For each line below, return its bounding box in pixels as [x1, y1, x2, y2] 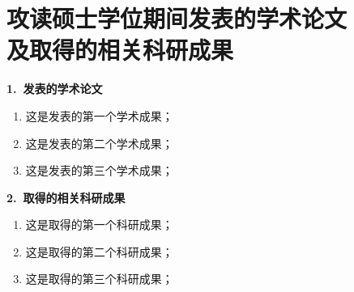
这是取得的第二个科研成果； [25, 243, 173, 260]
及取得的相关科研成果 [6, 33, 234, 66]
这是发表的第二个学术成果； [25, 134, 173, 151]
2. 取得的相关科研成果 [6, 188, 126, 205]
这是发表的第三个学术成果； [25, 162, 173, 179]
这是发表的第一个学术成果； [25, 107, 173, 124]
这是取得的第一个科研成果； [25, 216, 173, 233]
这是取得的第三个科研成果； [25, 270, 173, 287]
